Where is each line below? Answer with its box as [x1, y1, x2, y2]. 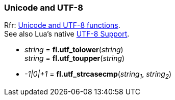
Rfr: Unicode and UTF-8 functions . [4, 21, 120, 30]
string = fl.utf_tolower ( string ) [24, 45, 123, 54]
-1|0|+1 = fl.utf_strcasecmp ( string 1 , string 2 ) [24, 70, 172, 81]
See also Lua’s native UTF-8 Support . [4, 29, 130, 39]
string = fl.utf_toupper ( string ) [24, 54, 125, 63]
